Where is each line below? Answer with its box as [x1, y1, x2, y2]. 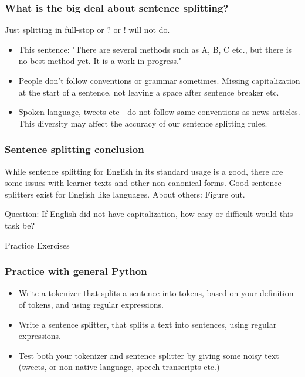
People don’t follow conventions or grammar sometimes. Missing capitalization [18, 74, 300, 86]
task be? [5, 219, 35, 231]
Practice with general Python [5, 264, 147, 278]
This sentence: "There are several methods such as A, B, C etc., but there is [18, 43, 292, 55]
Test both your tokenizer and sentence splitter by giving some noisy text [18, 349, 279, 361]
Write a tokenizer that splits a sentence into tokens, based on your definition [18, 287, 294, 299]
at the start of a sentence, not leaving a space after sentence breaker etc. [18, 86, 279, 98]
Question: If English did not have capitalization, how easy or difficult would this [5, 208, 293, 220]
